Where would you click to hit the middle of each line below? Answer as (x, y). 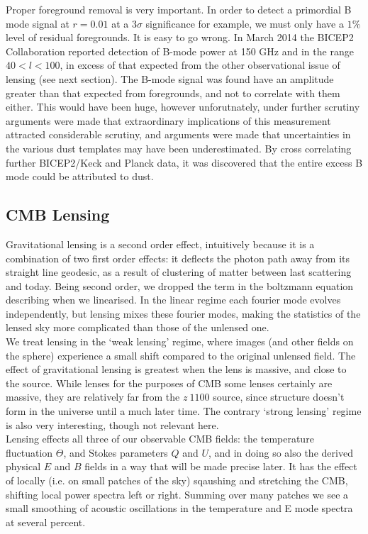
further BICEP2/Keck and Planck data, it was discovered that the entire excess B (184, 162)
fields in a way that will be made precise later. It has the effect (221, 466)
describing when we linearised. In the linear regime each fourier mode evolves (173, 300)
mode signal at (38, 23)
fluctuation (29, 452)
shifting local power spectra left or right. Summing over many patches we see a (177, 494)
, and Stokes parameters (116, 452)
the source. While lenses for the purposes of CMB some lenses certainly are (169, 383)
